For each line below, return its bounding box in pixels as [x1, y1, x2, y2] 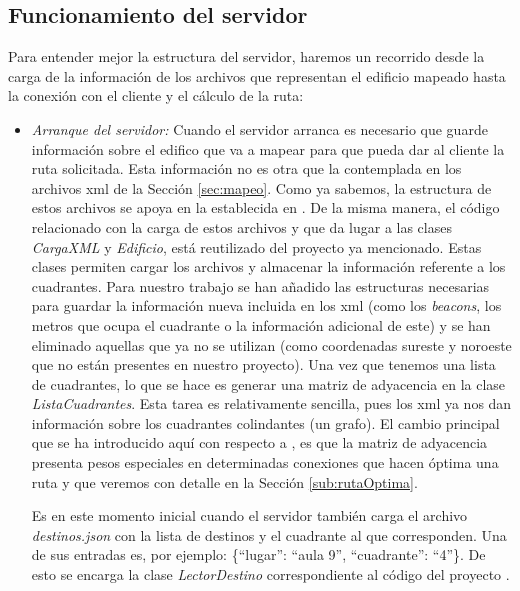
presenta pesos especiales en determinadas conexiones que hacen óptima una [31, 452, 499, 473]
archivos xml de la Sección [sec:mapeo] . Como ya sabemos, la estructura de [31, 177, 492, 198]
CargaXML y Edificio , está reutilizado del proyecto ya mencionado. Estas [31, 236, 482, 257]
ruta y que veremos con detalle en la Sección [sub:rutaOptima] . [31, 471, 418, 492]
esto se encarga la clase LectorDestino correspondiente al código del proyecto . [31, 564, 510, 585]
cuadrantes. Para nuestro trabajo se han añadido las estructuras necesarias [31, 275, 490, 296]
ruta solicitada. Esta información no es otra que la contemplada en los [31, 158, 462, 179]
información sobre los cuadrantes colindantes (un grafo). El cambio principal [31, 412, 500, 433]
